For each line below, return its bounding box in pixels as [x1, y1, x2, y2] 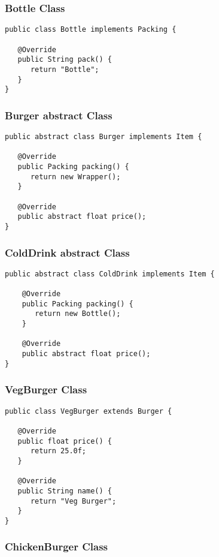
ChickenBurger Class [5, 539, 108, 554]
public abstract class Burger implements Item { [5, 133, 202, 141]
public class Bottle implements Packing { [5, 25, 177, 34]
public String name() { [17, 486, 112, 495]
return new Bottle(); [35, 309, 121, 318]
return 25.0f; [30, 447, 87, 456]
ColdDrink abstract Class [5, 245, 130, 260]
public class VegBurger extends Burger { [5, 407, 172, 416]
